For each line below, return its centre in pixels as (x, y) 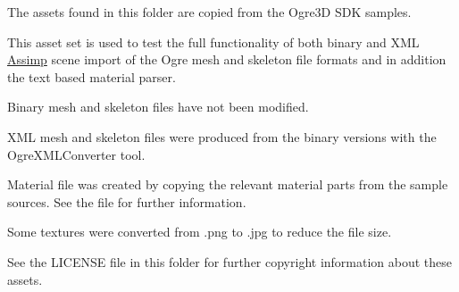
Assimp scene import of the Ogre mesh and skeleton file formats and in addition (227, 59)
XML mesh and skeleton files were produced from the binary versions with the (222, 136)
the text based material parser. (92, 76)
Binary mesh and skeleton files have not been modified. (158, 107)
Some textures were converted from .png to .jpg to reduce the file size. (200, 232)
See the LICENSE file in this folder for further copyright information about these (230, 261)
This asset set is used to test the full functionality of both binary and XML (213, 42)
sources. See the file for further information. (127, 201)
